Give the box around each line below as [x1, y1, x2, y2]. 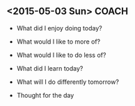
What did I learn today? [16, 64, 84, 72]
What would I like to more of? [16, 37, 101, 46]
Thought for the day [16, 91, 74, 99]
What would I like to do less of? [16, 51, 106, 59]
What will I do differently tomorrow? [16, 78, 120, 86]
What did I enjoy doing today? [16, 24, 102, 32]
